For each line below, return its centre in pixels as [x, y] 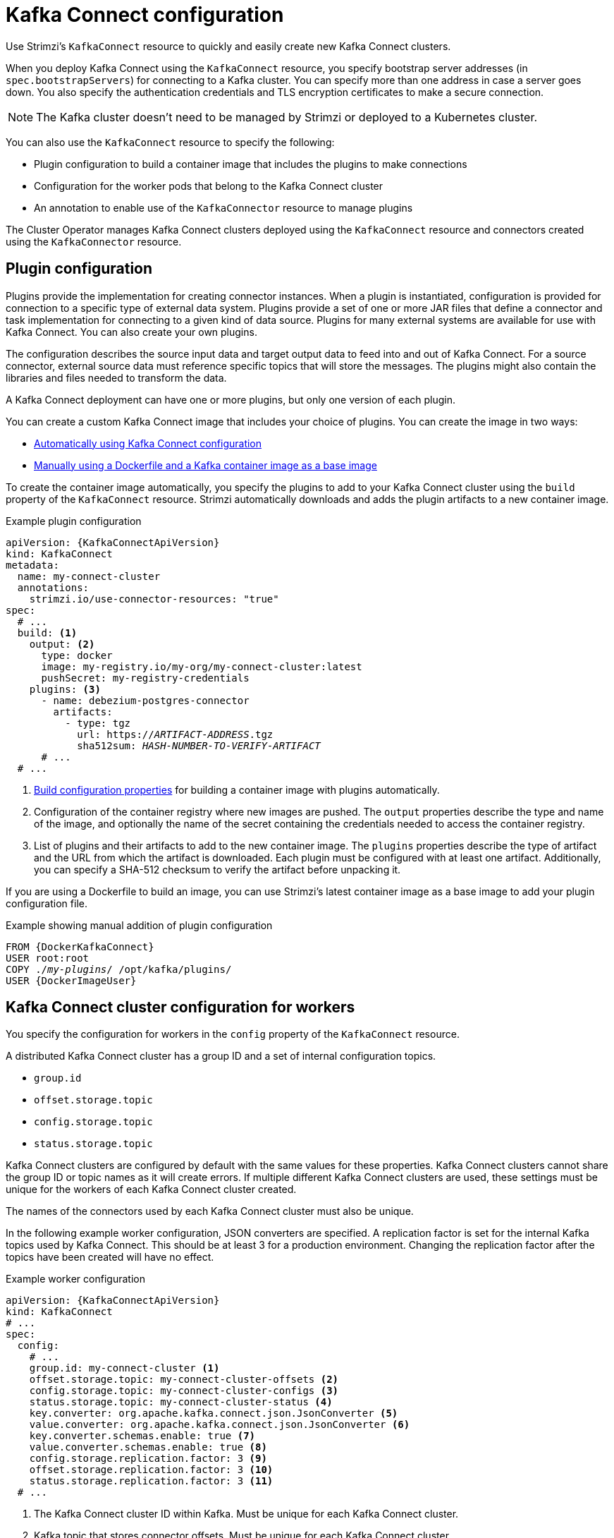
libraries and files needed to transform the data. [116, 377]
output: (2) [62, 644]
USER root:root [48, 958]
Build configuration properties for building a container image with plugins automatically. [237, 789]
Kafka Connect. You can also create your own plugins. [131, 332]
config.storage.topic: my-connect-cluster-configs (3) [184, 1391]
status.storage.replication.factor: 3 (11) [151, 1481]
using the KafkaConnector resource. [94, 241]
